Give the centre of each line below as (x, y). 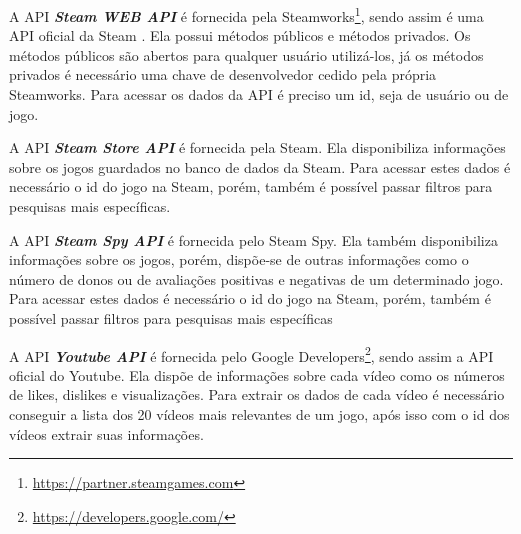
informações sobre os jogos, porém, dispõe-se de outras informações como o (239, 259)
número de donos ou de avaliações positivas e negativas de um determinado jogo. (256, 278)
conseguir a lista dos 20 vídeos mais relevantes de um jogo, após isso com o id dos (259, 414)
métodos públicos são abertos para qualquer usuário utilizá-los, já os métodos (246, 54)
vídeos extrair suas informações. (106, 433)
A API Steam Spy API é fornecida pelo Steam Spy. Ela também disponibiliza (253, 239)
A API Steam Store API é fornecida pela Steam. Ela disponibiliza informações (257, 147)
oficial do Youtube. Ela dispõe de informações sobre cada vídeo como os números (257, 374)
